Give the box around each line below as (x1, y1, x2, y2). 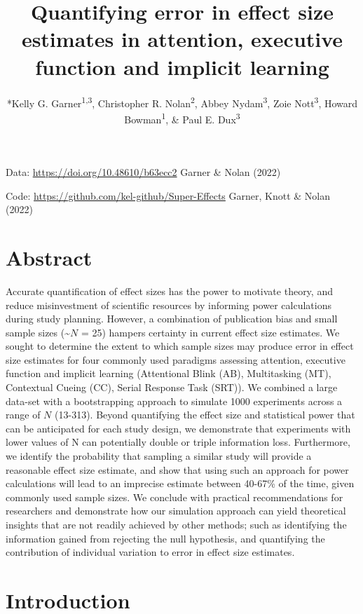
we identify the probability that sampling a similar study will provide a (6, 449, 312, 463)
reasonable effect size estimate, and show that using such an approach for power (6, 462, 349, 477)
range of (6, 407, 41, 422)
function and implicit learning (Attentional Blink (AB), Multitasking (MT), (6, 366, 331, 381)
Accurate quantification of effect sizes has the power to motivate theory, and (6, 283, 333, 298)
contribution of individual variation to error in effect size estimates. (6, 545, 295, 559)
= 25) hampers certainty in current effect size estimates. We (81, 325, 340, 339)
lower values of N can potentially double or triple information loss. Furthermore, (6, 435, 350, 449)
